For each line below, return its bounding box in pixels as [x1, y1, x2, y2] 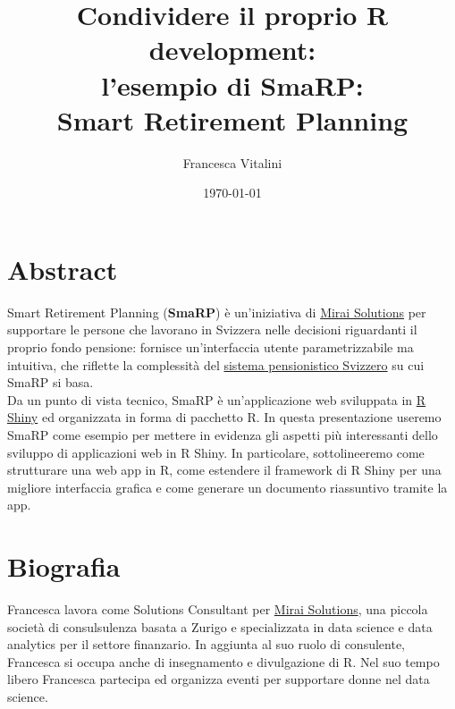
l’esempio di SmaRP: [101, 66, 364, 103]
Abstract [7, 250, 118, 287]
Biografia [7, 548, 121, 585]
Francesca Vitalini [182, 153, 282, 172]
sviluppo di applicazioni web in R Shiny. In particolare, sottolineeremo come [7, 443, 425, 461]
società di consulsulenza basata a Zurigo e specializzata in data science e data [7, 617, 433, 636]
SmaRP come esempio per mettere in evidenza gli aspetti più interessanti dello [7, 425, 438, 443]
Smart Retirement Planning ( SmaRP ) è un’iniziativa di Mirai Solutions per [7, 302, 426, 321]
